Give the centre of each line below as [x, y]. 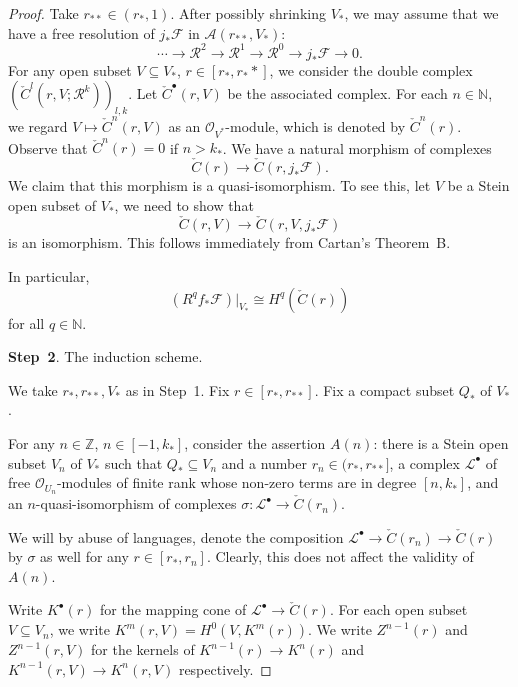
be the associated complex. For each [337, 93]
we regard [38, 125]
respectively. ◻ [225, 668]
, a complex [424, 462]
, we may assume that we [421, 13]
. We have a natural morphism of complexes [357, 147]
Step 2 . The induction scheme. [105, 356]
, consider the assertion [255, 443]
